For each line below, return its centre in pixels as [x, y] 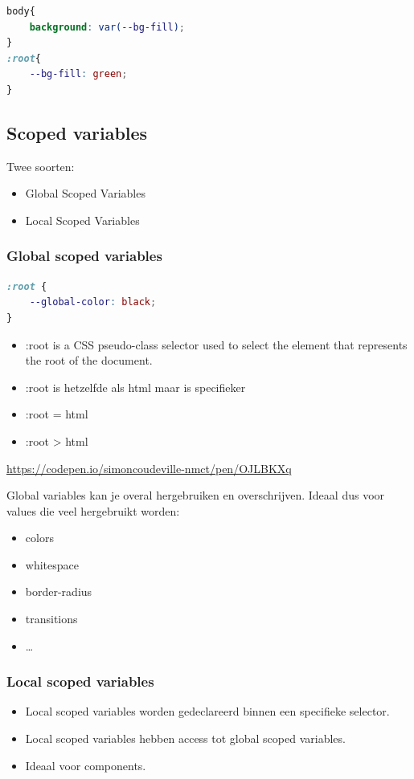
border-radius [59, 591]
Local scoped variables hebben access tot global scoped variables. [185, 738]
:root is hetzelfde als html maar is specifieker [135, 387]
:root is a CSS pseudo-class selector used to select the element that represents [216, 344]
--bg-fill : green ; [78, 74]
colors [39, 538]
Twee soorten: [41, 166]
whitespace [52, 564]
